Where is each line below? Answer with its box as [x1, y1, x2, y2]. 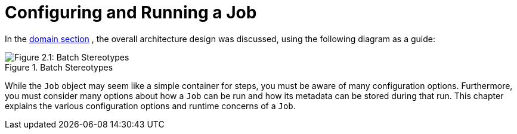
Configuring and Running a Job [5, 2, 257, 23]
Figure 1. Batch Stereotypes [5, 62, 113, 72]
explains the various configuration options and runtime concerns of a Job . [5, 100, 296, 111]
